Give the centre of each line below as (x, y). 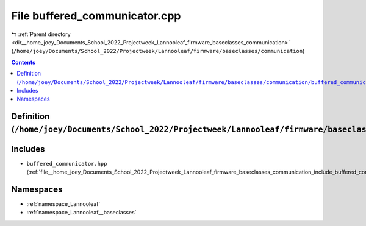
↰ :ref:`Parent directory (41, 34)
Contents (23, 62)
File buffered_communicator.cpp (96, 16)
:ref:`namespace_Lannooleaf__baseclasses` (81, 213)
